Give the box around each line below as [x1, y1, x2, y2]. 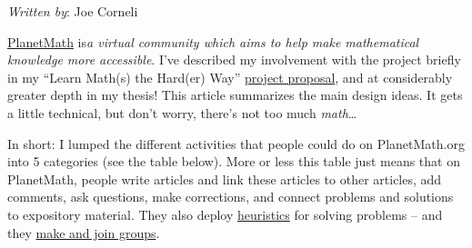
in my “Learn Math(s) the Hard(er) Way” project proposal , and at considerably [7, 67, 453, 86]
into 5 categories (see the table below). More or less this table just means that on [7, 152, 460, 171]
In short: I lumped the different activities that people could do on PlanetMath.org [7, 134, 465, 153]
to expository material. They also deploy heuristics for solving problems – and [7, 204, 443, 223]
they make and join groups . [7, 223, 160, 242]
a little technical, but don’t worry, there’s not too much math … [7, 103, 357, 122]
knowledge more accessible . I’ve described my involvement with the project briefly [7, 50, 461, 69]
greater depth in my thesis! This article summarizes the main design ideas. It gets [7, 85, 463, 104]
